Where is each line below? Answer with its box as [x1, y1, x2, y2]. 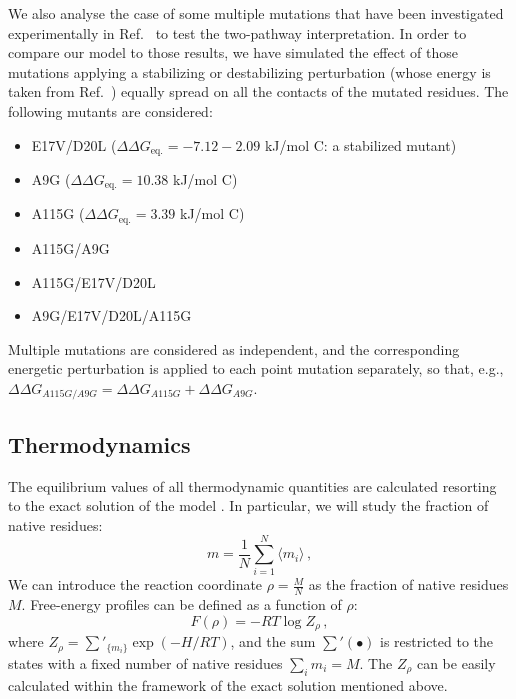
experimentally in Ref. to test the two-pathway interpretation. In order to [8, 22, 467, 43]
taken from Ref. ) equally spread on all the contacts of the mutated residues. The [8, 81, 509, 102]
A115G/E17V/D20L [31, 271, 156, 292]
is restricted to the [380, 631, 494, 652]
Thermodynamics [8, 428, 191, 459]
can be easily [416, 652, 496, 673]
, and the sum [230, 631, 316, 652]
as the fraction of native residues [308, 574, 509, 595]
